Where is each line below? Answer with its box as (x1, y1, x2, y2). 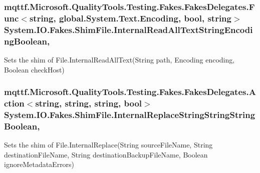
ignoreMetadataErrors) (4, 159, 75, 169)
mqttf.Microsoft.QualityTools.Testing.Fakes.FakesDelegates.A (4, 85, 256, 98)
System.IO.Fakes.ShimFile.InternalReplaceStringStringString (4, 108, 255, 120)
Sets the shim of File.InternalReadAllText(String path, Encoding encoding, (4, 54, 235, 64)
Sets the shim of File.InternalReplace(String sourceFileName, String (4, 139, 213, 150)
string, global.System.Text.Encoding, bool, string (29, 11, 231, 24)
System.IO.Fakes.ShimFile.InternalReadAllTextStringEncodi (4, 23, 253, 35)
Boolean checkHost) (4, 64, 65, 74)
